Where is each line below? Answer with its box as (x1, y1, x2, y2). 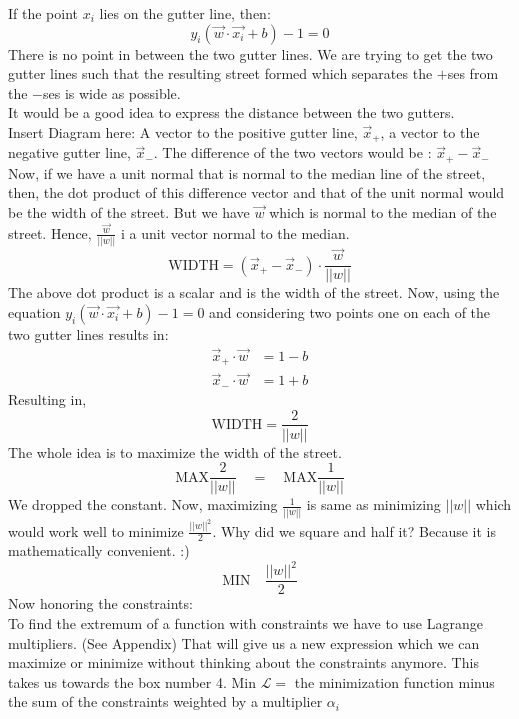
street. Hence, (8, 222, 92, 243)
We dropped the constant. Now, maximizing (8, 494, 278, 515)
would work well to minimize (8, 520, 184, 541)
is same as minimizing (306, 494, 441, 515)
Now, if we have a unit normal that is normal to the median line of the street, (8, 162, 486, 183)
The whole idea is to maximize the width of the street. (8, 441, 342, 462)
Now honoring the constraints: (8, 593, 193, 614)
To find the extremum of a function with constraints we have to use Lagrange (8, 613, 483, 633)
